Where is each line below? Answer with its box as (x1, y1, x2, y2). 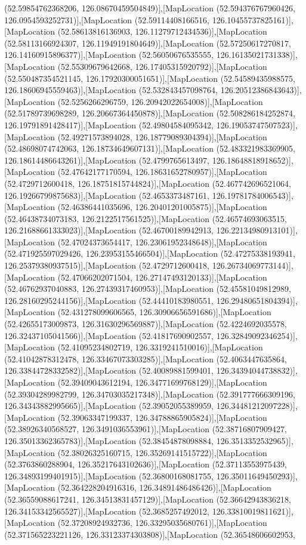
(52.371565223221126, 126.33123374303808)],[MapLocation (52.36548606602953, (4, 528, 295, 540)
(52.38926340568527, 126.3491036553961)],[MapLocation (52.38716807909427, (4, 423, 287, 435)
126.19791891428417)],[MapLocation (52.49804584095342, (4, 118, 214, 131)
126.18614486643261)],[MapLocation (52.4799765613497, (4, 153, 210, 166)
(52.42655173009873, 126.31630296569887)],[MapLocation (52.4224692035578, (4, 318, 287, 330)
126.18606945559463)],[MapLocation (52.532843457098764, (4, 84, 218, 96)
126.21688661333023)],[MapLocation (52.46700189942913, (4, 224, 214, 236)
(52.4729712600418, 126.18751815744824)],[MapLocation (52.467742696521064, (4, 177, 291, 189)
